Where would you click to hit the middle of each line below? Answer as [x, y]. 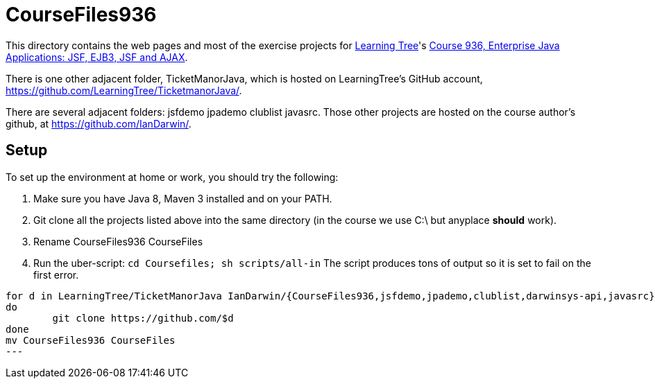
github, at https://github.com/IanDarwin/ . [99, 123]
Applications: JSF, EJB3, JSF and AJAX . [97, 57]
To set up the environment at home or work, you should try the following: [172, 177]
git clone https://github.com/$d [143, 318]
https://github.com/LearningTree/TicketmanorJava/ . [124, 90]
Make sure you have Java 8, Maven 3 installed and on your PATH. [183, 198]
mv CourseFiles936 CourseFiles [91, 340]
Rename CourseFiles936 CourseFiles [118, 241]
